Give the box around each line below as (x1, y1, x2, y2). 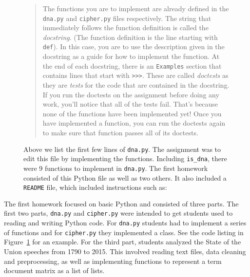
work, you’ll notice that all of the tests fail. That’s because (42, 99, 218, 109)
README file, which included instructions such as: (23, 182, 167, 192)
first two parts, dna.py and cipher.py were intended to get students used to (4, 208, 233, 218)
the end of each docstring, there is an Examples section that (42, 60, 222, 71)
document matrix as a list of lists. (4, 265, 105, 276)
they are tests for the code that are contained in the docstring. (42, 80, 230, 90)
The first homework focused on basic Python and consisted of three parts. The (4, 198, 239, 208)
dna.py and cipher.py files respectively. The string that (42, 13, 212, 23)
